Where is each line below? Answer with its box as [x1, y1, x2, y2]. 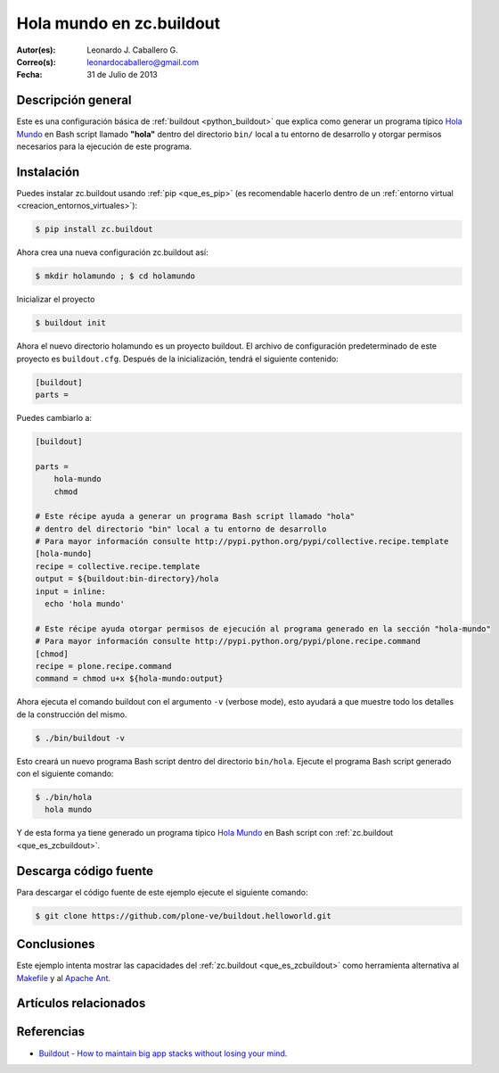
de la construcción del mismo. [16, 709, 127, 720]
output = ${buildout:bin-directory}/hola [35, 574, 219, 584]
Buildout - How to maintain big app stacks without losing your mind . [38, 1048, 288, 1059]
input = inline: [35, 586, 107, 597]
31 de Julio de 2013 [86, 70, 158, 80]
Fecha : [16, 70, 43, 80]
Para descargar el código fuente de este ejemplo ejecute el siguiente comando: [16, 887, 308, 897]
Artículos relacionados [16, 995, 146, 1011]
